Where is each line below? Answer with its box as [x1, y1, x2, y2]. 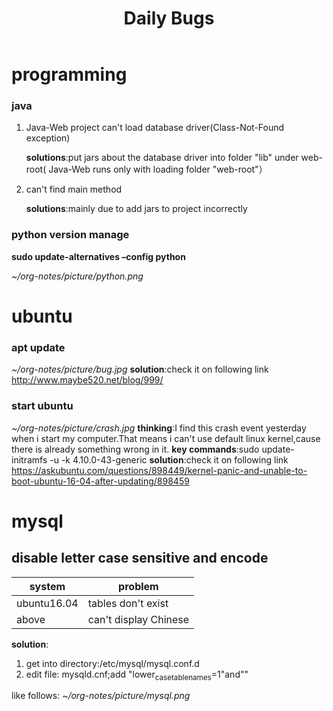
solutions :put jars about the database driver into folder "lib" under [25, 152, 299, 164]
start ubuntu [11, 399, 74, 413]
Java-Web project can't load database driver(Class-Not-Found [25, 122, 285, 134]
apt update [11, 340, 66, 354]
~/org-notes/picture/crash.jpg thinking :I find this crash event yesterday [11, 422, 307, 434]
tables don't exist [87, 596, 169, 610]
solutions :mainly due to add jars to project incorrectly [25, 203, 248, 215]
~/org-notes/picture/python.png [11, 270, 144, 282]
